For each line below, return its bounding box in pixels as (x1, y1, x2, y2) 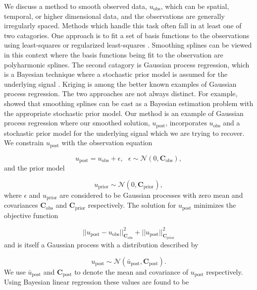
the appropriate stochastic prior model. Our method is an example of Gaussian (4, 108, 244, 118)
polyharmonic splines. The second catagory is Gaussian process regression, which (4, 59, 250, 69)
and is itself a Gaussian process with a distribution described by (4, 239, 199, 250)
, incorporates (165, 117, 207, 128)
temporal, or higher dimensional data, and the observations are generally (4, 10, 225, 21)
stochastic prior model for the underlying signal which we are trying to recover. (4, 127, 245, 138)
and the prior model (4, 163, 65, 173)
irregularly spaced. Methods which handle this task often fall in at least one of (4, 20, 242, 31)
